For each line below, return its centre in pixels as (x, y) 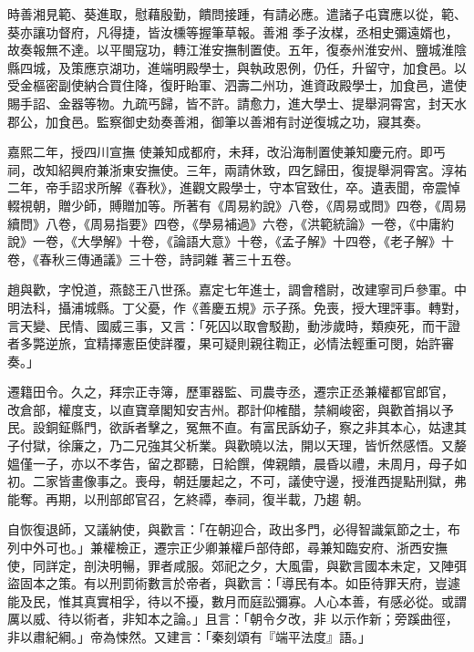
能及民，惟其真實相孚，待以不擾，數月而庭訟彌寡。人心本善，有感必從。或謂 (237, 600)
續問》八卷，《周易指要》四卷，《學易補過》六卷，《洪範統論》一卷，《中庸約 (231, 223)
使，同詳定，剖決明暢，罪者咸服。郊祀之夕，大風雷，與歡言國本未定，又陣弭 (237, 565)
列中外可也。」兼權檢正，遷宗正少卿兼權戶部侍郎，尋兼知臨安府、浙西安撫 (227, 548)
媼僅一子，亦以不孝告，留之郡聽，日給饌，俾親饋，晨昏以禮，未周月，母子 (231, 463)
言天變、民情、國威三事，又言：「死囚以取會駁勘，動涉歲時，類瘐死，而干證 (234, 325)
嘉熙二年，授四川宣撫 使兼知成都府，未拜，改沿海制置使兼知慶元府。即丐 (227, 152)
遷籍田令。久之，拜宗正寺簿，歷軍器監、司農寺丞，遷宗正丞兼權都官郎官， (231, 392)
